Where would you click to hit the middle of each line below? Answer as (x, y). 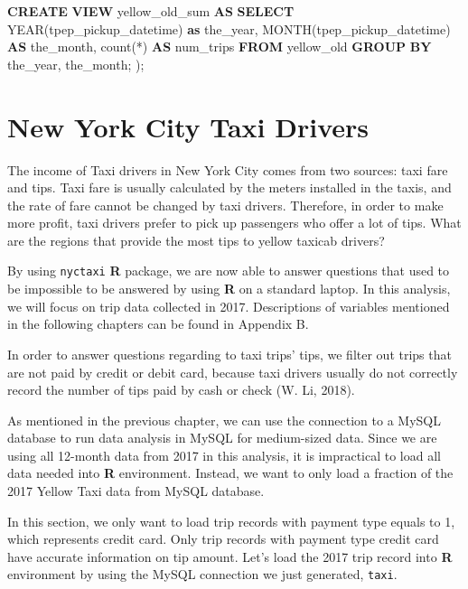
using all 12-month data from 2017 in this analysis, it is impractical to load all (224, 455)
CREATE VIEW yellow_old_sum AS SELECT (151, 11)
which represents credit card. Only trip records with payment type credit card (223, 539)
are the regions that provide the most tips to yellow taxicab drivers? (196, 240)
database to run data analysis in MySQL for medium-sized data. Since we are (222, 438)
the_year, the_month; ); (76, 64)
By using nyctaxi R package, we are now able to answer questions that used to (229, 271)
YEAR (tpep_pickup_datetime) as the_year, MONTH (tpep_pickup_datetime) (229, 28)
